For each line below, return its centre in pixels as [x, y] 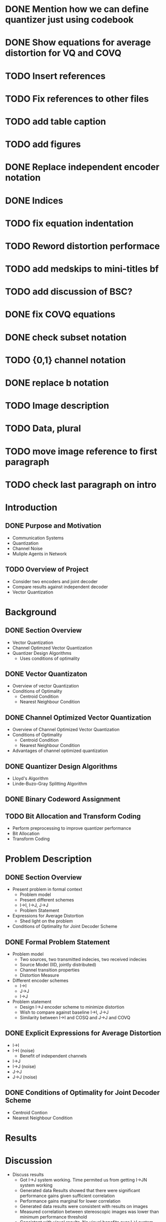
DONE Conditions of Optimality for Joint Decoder [83, 1093]
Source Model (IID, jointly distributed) [58, 965]
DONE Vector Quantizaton [46, 674]
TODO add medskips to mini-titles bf [82, 269]
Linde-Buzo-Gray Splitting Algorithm [50, 784]
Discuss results [28, 1174]
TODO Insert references [55, 76]
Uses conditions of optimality [50, 658]
